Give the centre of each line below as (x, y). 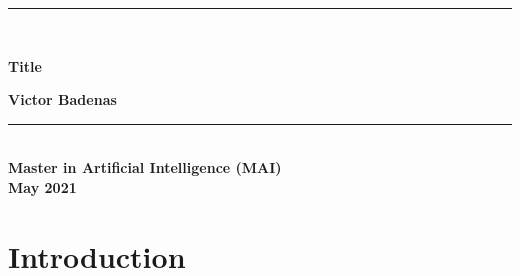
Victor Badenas (62, 99)
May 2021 (42, 186)
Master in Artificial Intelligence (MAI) (145, 167)
